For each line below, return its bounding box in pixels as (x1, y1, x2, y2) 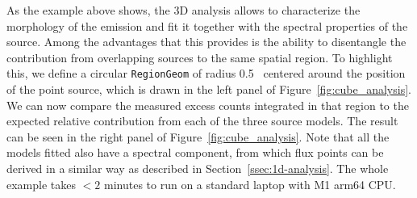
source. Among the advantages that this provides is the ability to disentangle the (6, 33, 407, 50)
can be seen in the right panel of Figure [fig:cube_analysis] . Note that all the (6, 128, 390, 145)
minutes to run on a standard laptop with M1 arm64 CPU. (103, 175, 396, 192)
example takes (6, 175, 77, 192)
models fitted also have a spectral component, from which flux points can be (6, 144, 384, 161)
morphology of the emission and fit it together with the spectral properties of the (6, 17, 408, 34)
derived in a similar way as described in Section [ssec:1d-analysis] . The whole (6, 160, 389, 176)
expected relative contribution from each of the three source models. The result (6, 112, 398, 129)
